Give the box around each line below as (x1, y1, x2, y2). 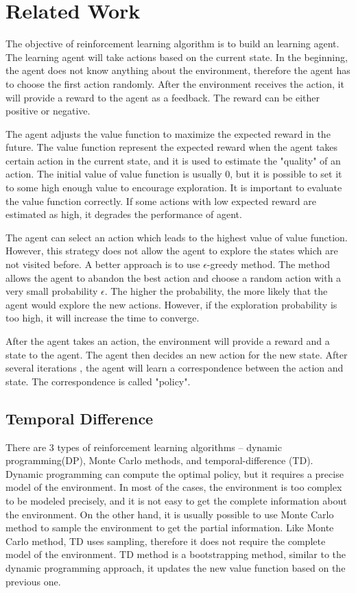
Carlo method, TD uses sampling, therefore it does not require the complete (5, 533, 326, 548)
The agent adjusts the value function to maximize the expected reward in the (5, 126, 331, 141)
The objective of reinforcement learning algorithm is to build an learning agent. (5, 36, 340, 51)
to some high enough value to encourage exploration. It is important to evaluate (5, 180, 342, 195)
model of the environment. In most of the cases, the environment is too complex (5, 480, 342, 494)
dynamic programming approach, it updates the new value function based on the (5, 560, 346, 574)
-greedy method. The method (206, 257, 331, 271)
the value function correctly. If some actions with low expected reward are (5, 193, 316, 208)
